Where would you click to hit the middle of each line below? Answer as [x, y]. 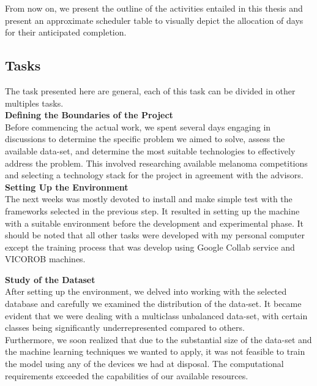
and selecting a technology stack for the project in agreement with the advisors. [154, 175]
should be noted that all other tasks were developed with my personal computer [155, 235]
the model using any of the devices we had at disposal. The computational [144, 364]
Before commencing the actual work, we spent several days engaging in [138, 127]
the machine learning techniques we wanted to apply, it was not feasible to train [155, 351]
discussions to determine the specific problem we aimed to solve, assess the [145, 139]
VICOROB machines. [45, 259]
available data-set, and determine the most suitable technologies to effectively [150, 150]
